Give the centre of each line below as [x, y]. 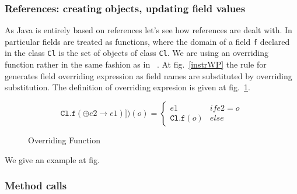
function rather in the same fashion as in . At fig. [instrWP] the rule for [136, 64]
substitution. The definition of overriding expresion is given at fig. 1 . [127, 87]
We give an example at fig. [52, 159]
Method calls [36, 186]
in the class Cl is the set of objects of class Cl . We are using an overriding [137, 53]
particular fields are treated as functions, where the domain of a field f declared [147, 41]
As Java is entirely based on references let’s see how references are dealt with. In [148, 30]
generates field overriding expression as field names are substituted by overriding [148, 75]
